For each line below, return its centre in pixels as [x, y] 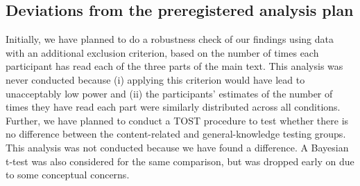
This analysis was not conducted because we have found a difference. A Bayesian [177, 147]
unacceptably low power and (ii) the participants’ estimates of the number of [169, 93]
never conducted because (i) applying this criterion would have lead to [155, 79]
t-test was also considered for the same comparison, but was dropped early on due [180, 161]
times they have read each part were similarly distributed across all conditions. [173, 107]
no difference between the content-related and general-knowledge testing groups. [176, 134]
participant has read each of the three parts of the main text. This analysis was [174, 66]
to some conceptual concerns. [68, 175]
